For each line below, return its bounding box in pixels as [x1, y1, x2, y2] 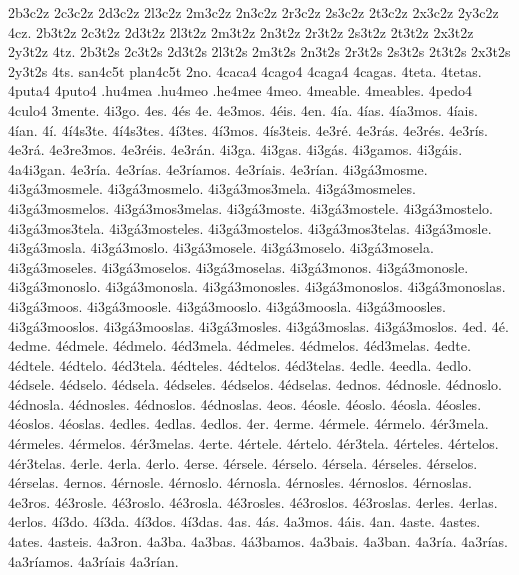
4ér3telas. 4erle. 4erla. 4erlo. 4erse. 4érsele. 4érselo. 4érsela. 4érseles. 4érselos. [8, 452, 478, 473]
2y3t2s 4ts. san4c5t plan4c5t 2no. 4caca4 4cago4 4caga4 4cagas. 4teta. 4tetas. [8, 60, 482, 81]
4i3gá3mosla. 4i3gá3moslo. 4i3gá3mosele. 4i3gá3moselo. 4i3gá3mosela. [8, 237, 434, 258]
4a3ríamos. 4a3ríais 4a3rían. [8, 550, 179, 571]
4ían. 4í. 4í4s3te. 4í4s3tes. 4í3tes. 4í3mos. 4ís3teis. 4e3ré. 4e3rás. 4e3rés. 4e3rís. [8, 119, 488, 140]
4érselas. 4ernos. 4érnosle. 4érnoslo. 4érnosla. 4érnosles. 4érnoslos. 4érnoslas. [8, 472, 472, 493]
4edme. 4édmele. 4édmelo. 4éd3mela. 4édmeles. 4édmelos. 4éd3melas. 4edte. [8, 335, 471, 356]
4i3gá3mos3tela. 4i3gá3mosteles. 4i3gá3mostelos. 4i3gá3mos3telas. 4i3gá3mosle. [8, 217, 492, 238]
